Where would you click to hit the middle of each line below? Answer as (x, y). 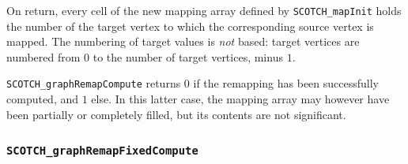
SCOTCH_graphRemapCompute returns (94, 83)
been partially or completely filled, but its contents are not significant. (176, 114)
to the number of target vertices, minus (188, 56)
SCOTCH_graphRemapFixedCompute (102, 151)
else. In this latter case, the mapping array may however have (240, 99)
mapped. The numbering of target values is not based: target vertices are (183, 41)
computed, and (43, 99)
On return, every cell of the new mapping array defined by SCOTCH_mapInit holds (204, 10)
